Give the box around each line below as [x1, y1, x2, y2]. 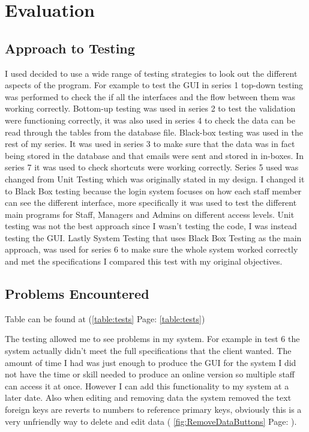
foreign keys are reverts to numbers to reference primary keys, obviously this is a [5, 403, 302, 416]
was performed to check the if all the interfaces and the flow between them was [5, 90, 296, 103]
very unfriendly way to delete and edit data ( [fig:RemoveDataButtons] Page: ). [5, 415, 297, 427]
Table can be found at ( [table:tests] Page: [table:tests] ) [5, 312, 205, 325]
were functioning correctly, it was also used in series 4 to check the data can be [5, 113, 295, 126]
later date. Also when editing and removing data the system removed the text [5, 391, 292, 404]
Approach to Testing [5, 38, 135, 57]
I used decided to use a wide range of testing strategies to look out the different [5, 67, 298, 79]
